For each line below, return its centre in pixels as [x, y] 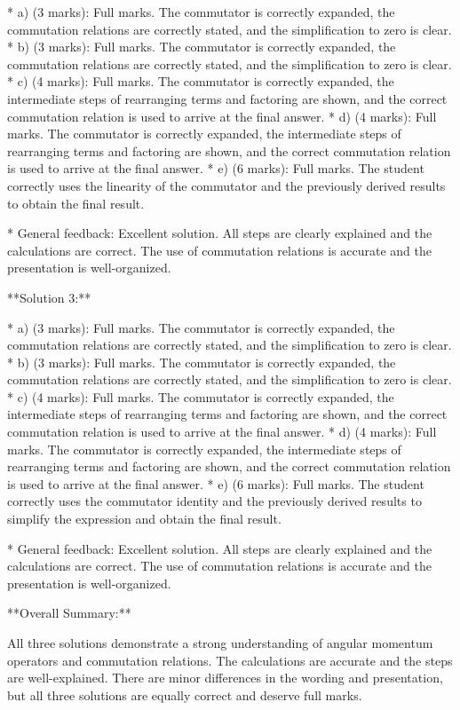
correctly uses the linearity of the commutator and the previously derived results [226, 185]
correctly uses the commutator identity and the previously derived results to [214, 501]
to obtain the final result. [76, 203]
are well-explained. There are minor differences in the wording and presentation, [225, 678]
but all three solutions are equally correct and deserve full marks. [185, 694]
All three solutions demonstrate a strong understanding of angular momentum [220, 643]
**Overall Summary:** [69, 613]
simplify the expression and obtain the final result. [144, 519]
